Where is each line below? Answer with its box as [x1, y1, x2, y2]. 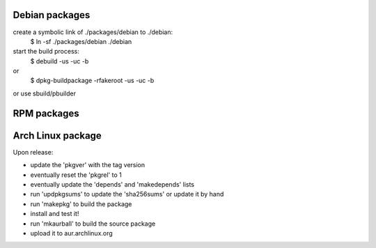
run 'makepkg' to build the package [30, 199, 132, 208]
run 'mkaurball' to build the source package [30, 219, 156, 228]
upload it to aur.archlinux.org [30, 228, 113, 237]
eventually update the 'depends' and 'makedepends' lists [30, 180, 195, 188]
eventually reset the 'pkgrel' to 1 [30, 171, 122, 179]
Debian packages [13, 9, 91, 21]
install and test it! [30, 210, 79, 218]
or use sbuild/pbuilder [13, 89, 77, 98]
